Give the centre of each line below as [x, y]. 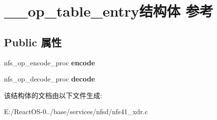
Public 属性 [33, 42]
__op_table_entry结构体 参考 [109, 11]
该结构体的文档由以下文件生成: [53, 95]
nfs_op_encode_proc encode [50, 62]
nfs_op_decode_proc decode [50, 79]
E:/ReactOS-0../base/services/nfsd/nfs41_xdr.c [76, 111]
